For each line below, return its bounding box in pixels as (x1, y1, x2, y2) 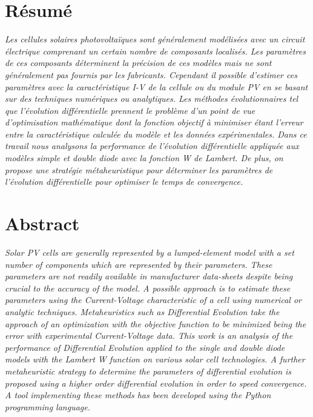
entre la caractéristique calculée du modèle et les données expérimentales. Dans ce (5, 127, 307, 140)
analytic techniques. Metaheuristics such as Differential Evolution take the (5, 305, 280, 318)
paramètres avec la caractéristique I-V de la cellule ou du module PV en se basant (5, 80, 308, 93)
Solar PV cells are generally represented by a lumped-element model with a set (5, 245, 294, 258)
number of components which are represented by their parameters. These (5, 258, 272, 270)
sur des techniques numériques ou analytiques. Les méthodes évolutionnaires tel (5, 92, 298, 105)
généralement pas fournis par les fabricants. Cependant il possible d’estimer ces (5, 68, 297, 81)
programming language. (5, 400, 90, 413)
